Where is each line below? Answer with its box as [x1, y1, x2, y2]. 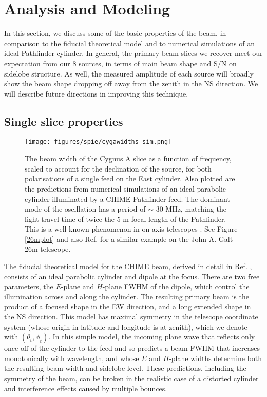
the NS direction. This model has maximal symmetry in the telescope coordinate [4, 311, 258, 322]
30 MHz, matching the [156, 203, 226, 214]
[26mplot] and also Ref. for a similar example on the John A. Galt [25, 233, 233, 244]
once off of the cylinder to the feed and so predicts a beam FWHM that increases [4, 343, 260, 353]
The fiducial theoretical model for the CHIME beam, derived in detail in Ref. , [4, 261, 252, 272]
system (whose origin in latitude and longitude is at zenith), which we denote [4, 321, 247, 332]
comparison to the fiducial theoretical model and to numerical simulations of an [4, 37, 255, 48]
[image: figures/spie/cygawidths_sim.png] [25, 138, 172, 146]
